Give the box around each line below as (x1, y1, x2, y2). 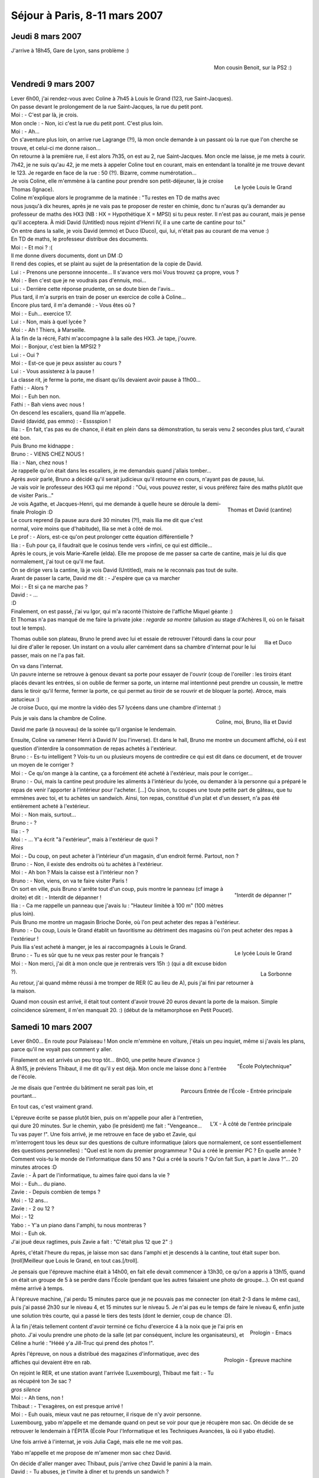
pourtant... (11, 1092, 37, 1099)
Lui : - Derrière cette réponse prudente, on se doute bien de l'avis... (11, 285, 175, 292)
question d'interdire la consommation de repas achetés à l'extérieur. (11, 745, 177, 752)
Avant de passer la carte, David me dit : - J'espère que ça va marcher (11, 575, 180, 582)
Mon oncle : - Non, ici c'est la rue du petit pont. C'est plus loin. (11, 119, 164, 127)
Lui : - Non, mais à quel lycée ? (11, 318, 86, 325)
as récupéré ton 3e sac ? (11, 1377, 71, 1385)
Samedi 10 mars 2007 (11, 1022, 93, 1032)
